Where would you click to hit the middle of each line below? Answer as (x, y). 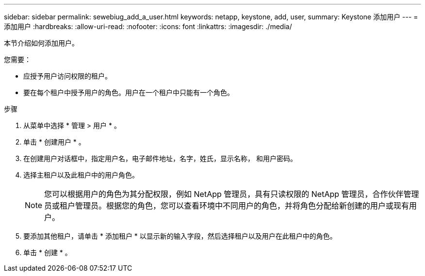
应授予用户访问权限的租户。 (67, 76)
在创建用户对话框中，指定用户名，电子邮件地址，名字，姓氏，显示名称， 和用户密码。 (160, 158)
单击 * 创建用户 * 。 (54, 142)
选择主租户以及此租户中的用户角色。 (81, 175)
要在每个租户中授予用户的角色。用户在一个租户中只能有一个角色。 (129, 92)
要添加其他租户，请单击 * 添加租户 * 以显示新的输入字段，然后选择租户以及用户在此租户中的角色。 (180, 236)
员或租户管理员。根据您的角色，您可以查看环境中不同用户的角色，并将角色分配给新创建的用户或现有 (227, 206)
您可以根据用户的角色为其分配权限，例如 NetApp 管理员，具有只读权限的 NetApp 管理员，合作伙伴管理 (232, 194)
